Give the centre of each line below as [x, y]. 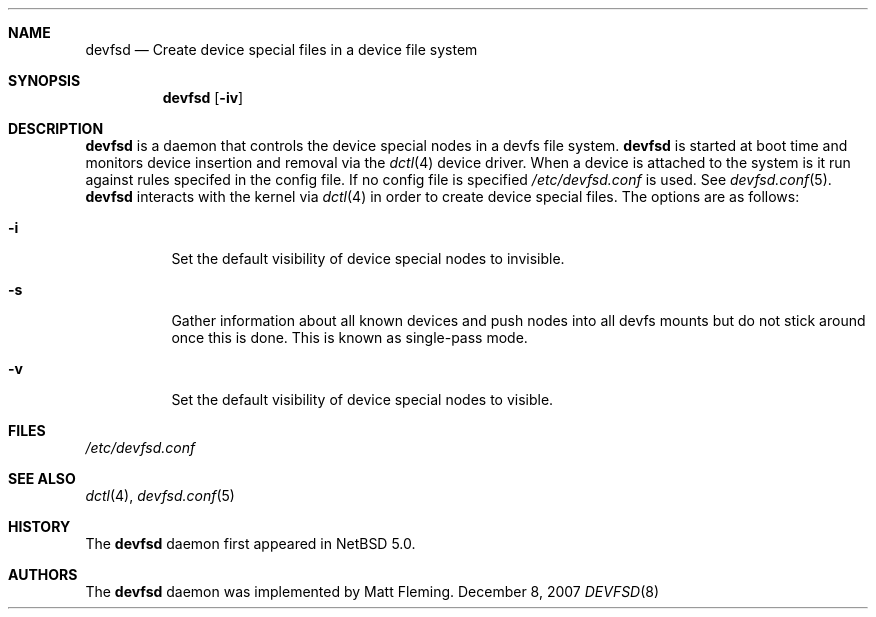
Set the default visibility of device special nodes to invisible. [368, 258]
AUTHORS [43, 574]
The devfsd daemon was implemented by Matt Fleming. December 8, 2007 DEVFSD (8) [372, 591]
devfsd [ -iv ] [203, 97]
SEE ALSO [42, 478]
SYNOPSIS [44, 80]
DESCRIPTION [56, 128]
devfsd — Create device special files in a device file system [281, 49]
